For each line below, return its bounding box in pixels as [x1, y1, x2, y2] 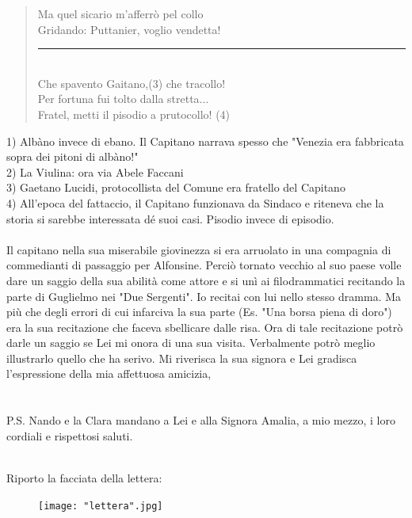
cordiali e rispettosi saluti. [6, 427, 133, 444]
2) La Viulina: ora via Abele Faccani [6, 163, 184, 180]
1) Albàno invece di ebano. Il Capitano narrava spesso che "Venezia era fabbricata [6, 132, 404, 149]
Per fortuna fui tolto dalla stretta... [37, 90, 209, 107]
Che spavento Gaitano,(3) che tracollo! [37, 74, 226, 91]
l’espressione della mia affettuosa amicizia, [6, 365, 212, 382]
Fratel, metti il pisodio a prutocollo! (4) [37, 105, 231, 122]
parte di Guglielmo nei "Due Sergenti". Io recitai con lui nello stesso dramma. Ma [6, 288, 402, 304]
